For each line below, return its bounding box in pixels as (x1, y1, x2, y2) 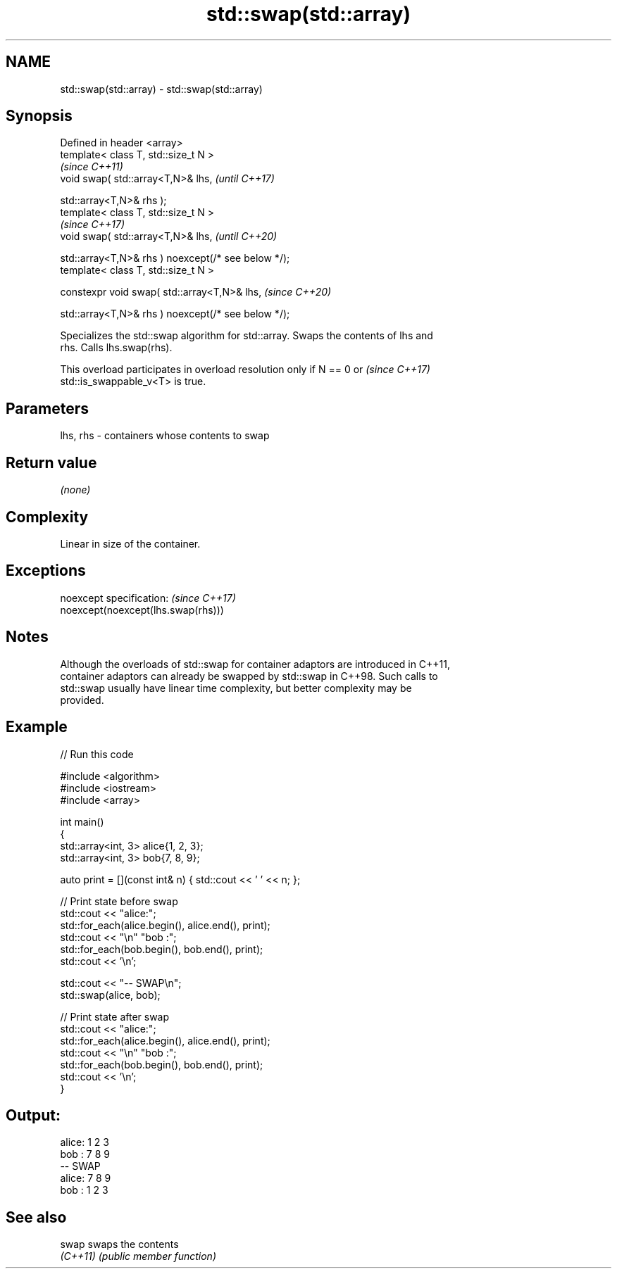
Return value (6, 453, 97, 472)
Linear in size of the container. (60, 537, 201, 550)
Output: (6, 1106, 61, 1124)
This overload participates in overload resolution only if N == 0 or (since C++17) (60, 363, 430, 376)
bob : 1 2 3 (60, 1184, 108, 1197)
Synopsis (6, 107, 73, 125)
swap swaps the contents (60, 1238, 179, 1251)
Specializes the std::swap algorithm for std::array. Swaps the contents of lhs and (60, 329, 433, 342)
